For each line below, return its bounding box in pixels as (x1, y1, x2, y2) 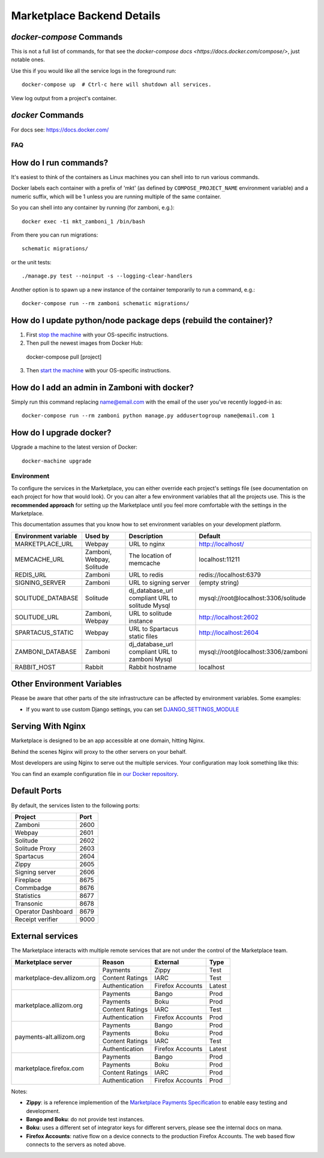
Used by (85, 532, 109, 540)
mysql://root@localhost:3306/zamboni (199, 647, 308, 656)
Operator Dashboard (14, 907, 73, 915)
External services (11, 931, 78, 941)
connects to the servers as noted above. (26, 1141, 126, 1148)
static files (128, 632, 158, 640)
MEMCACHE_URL (14, 555, 65, 563)
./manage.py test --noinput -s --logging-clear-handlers (22, 273, 193, 279)
